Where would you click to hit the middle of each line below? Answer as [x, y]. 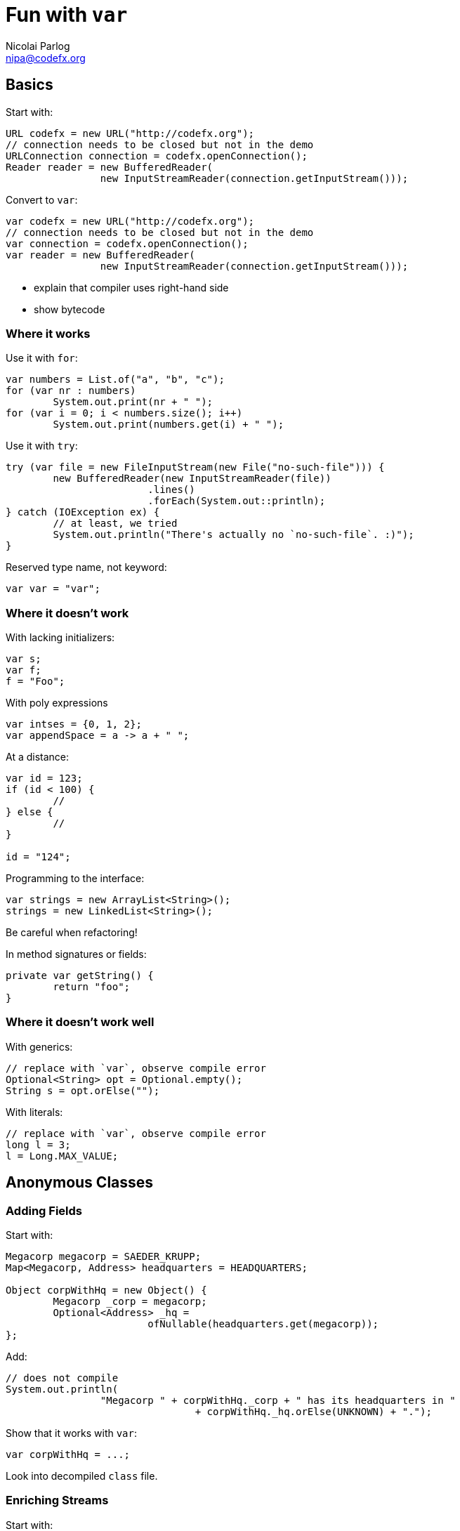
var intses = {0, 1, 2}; [74, 724]
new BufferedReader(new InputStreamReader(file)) [192, 479]
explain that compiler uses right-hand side [131, 287]
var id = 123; [44, 778]
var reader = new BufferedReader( [100, 255]
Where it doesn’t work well [80, 1022]
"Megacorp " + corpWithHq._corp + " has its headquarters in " [278, 1401]
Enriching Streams [57, 1500]
